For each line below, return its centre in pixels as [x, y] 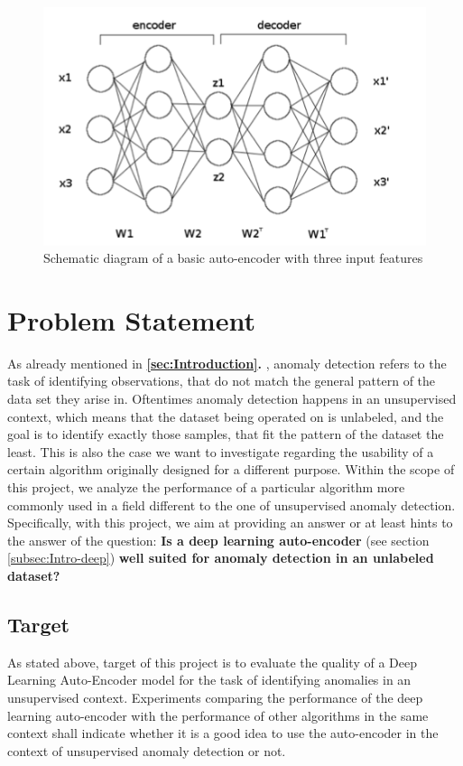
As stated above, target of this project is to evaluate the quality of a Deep [212, 662]
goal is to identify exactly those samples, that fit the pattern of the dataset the [226, 434]
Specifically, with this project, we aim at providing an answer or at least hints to [230, 523]
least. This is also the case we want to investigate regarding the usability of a [221, 451]
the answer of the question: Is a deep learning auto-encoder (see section [218, 540]
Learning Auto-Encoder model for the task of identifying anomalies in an [209, 680]
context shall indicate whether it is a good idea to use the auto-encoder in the [223, 733]
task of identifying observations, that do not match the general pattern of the [222, 381]
